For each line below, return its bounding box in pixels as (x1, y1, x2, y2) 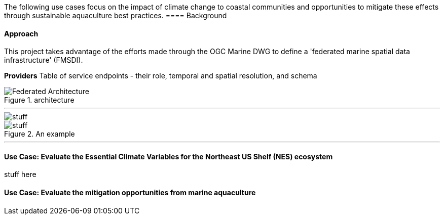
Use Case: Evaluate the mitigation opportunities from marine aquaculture (4, 188, 256, 197)
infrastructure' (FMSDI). (4, 56, 83, 65)
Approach (4, 29, 39, 38)
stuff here (4, 170, 36, 179)
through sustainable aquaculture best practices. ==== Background (4, 11, 227, 20)
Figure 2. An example (4, 129, 75, 139)
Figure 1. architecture (4, 96, 75, 105)
